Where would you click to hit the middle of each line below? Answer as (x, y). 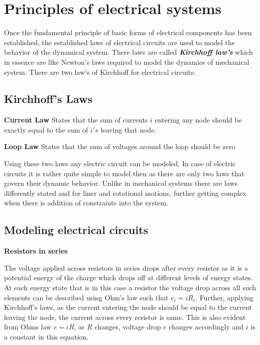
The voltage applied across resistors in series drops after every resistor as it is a (126, 267)
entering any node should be (198, 120)
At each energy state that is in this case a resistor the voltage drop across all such (130, 287)
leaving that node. (128, 129)
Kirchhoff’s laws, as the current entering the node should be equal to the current (128, 307)
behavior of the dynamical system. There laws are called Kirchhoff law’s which (128, 52)
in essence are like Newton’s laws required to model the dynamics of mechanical (127, 62)
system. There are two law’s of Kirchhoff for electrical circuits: (100, 72)
